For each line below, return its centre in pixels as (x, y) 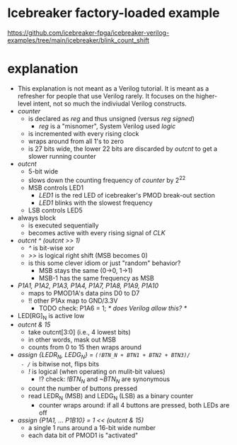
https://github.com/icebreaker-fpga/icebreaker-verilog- (88, 33)
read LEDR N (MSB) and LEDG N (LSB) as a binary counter (111, 396)
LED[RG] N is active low (51, 316)
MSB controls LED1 (56, 187)
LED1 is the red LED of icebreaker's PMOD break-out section (127, 195)
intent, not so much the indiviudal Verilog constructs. (110, 103)
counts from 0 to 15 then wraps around (85, 347)
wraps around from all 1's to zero (76, 141)
